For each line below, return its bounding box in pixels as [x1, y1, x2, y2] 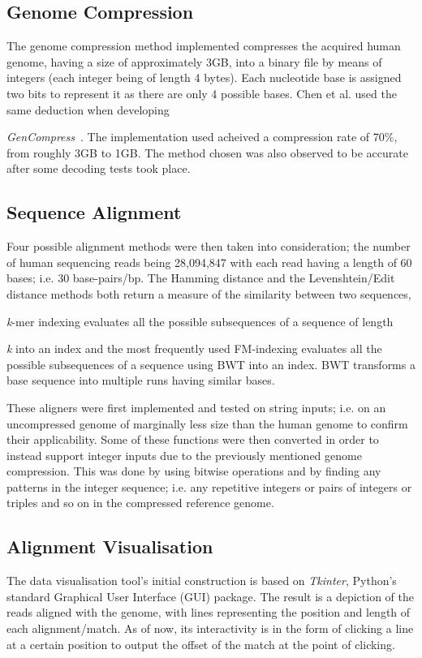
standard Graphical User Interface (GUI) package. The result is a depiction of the [6, 587, 414, 604]
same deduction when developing [6, 101, 170, 118]
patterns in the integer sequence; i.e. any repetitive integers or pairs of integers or [6, 478, 412, 495]
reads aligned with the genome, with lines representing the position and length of [6, 604, 411, 621]
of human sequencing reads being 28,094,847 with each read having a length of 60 [6, 253, 412, 270]
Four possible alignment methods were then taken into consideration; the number [6, 238, 411, 255]
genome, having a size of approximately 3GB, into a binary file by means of [6, 53, 382, 70]
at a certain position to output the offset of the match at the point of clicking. [6, 635, 395, 652]
